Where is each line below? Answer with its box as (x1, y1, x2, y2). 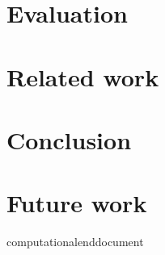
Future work (6, 186, 147, 219)
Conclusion (6, 123, 132, 156)
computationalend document (6, 233, 144, 250)
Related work (6, 60, 159, 93)
